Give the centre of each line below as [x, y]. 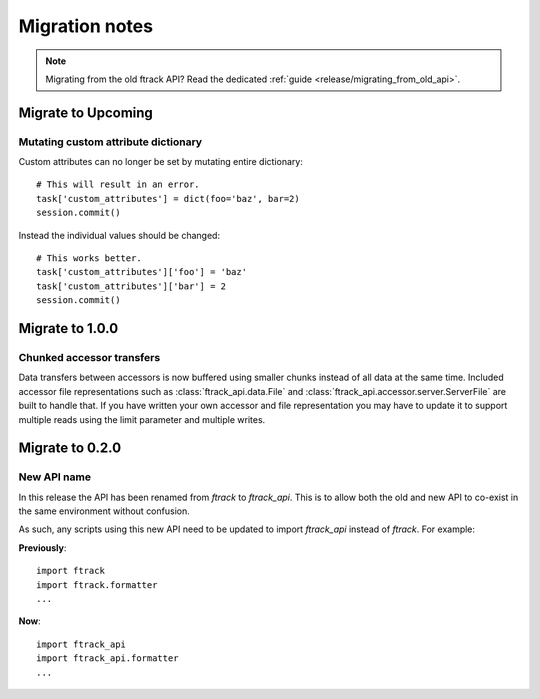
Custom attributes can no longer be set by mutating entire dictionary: [161, 162]
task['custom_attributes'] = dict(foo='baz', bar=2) [168, 198]
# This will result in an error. [118, 184]
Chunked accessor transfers [89, 357]
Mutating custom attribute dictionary [110, 142]
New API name [55, 477]
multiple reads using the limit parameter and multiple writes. [142, 419]
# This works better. [89, 258]
